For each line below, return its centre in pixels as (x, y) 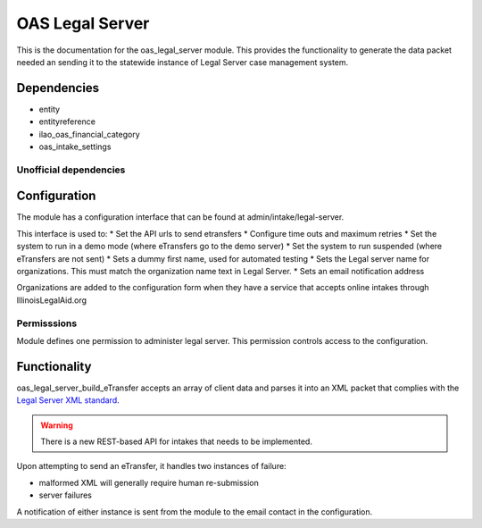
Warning (57, 425)
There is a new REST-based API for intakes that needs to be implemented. (176, 441)
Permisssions (47, 323)
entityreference (67, 122)
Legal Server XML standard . (68, 400)
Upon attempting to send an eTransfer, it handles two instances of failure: (151, 466)
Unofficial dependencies (71, 170)
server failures (66, 495)
